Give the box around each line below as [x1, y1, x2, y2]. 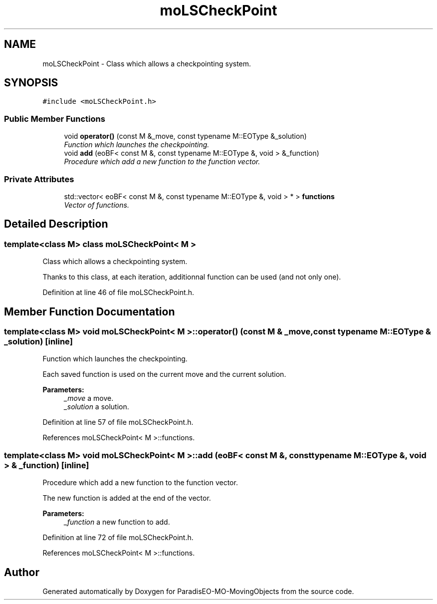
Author [4, 566, 39, 579]
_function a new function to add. [64, 518, 170, 527]
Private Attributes [4, 174, 74, 184]
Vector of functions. [64, 200, 129, 209]
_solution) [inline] [4, 336, 73, 346]
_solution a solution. [64, 402, 129, 411]
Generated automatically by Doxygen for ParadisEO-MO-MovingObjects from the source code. [42, 587, 354, 596]
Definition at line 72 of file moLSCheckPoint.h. [42, 533, 194, 542]
